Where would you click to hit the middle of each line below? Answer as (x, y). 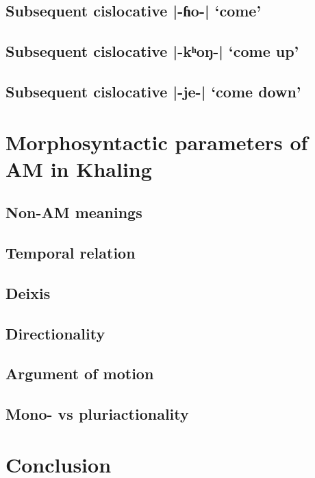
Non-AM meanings (74, 212)
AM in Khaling (79, 168)
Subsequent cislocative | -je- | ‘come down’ (153, 91)
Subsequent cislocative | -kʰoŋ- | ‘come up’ (152, 51)
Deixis (28, 292)
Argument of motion (80, 373)
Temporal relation (71, 253)
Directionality (55, 333)
